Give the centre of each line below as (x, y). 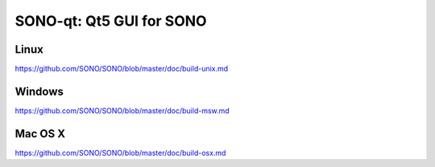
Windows (39, 91)
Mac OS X (40, 134)
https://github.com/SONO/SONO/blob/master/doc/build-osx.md (120, 153)
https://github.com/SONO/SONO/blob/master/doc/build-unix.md (122, 69)
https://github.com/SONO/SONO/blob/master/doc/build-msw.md (122, 110)
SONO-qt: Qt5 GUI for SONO (111, 21)
